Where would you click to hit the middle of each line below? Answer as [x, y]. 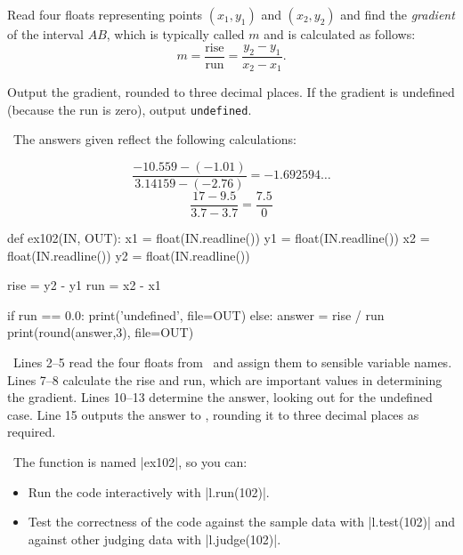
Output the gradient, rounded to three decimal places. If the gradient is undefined [231, 92]
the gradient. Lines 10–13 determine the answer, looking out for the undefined [220, 397]
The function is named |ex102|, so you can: [130, 462]
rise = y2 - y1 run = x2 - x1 [84, 285]
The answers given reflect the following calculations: [155, 139]
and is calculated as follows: [340, 34]
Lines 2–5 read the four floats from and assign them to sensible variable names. [232, 362]
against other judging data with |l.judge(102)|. [154, 539]
